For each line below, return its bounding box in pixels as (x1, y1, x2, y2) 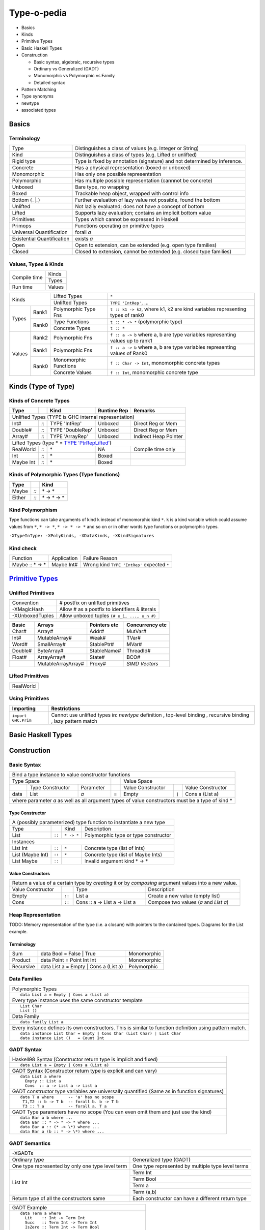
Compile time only (133, 446, 176, 453)
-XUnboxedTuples (12, 613, 54, 619)
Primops (12, 222, 31, 229)
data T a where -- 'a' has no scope (20, 1095, 114, 1100)
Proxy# (89, 660, 106, 667)
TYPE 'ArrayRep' (50, 433, 88, 440)
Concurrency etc (126, 621, 167, 628)
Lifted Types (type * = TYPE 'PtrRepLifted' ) (12, 439, 112, 446)
